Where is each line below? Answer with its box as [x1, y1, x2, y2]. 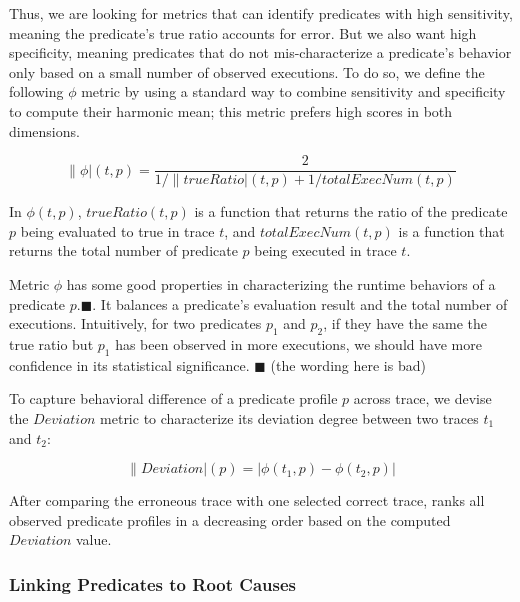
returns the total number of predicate [9, 240, 238, 261]
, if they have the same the [323, 313, 488, 334]
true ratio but [9, 333, 94, 354]
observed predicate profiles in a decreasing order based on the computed [9, 509, 451, 530]
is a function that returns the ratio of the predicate [194, 201, 508, 222]
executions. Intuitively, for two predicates [9, 313, 262, 334]
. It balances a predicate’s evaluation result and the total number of [92, 293, 508, 314]
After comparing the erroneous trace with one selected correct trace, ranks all [9, 490, 485, 511]
